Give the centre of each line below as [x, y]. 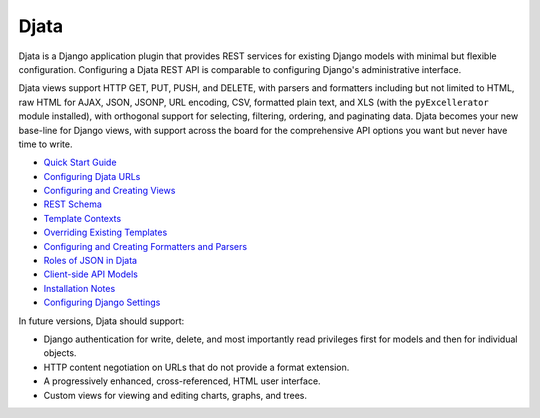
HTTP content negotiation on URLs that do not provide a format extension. [196, 367]
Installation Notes [79, 288]
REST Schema [72, 204]
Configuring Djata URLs [92, 176]
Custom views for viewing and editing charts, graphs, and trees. [175, 395]
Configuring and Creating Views [109, 191]
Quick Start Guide [80, 162]
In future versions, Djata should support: [101, 321]
